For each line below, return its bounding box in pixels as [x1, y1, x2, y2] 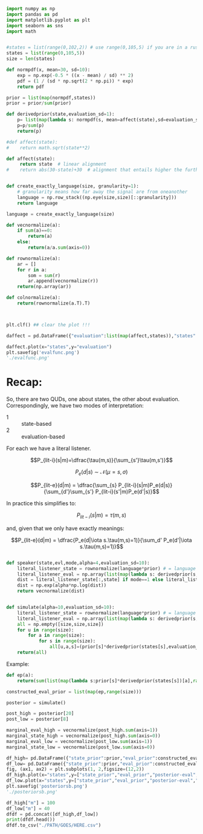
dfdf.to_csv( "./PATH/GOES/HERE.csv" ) [6, 822, 101, 829]
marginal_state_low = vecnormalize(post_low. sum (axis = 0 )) [6, 744, 155, 750]
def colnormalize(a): [6, 295, 61, 301]
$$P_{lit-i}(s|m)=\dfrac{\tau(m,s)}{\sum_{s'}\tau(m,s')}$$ [30, 457, 173, 464]
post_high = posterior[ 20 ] [6, 710, 74, 717]
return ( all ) [17, 650, 47, 656]
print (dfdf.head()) [6, 816, 56, 823]
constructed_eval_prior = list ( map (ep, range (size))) [6, 688, 142, 694]
